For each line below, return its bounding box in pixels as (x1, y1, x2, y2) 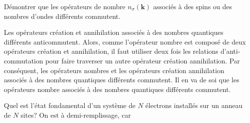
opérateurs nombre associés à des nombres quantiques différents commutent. (4, 84, 231, 94)
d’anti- (220, 46, 240, 56)
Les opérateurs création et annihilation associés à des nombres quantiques (4, 27, 224, 37)
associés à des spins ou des (153, 1, 232, 11)
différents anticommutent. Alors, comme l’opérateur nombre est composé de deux (4, 36, 246, 46)
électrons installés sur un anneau (145, 100, 243, 110)
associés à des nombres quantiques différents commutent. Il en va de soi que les (4, 75, 239, 85)
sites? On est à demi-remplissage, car (20, 109, 131, 120)
